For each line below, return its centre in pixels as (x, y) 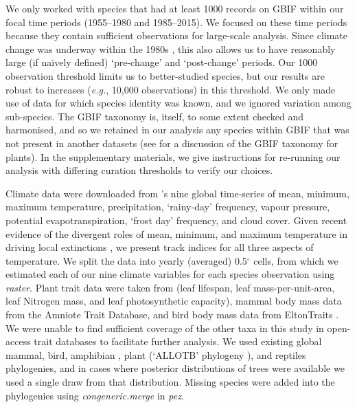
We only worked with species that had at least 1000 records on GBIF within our (175, 8)
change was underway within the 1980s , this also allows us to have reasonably (171, 48)
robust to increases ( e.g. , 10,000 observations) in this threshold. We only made (171, 89)
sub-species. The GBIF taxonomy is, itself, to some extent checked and (155, 116)
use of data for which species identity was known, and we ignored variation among (178, 103)
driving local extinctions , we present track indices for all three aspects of (160, 247)
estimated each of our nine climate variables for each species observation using (170, 274)
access (18, 341)
